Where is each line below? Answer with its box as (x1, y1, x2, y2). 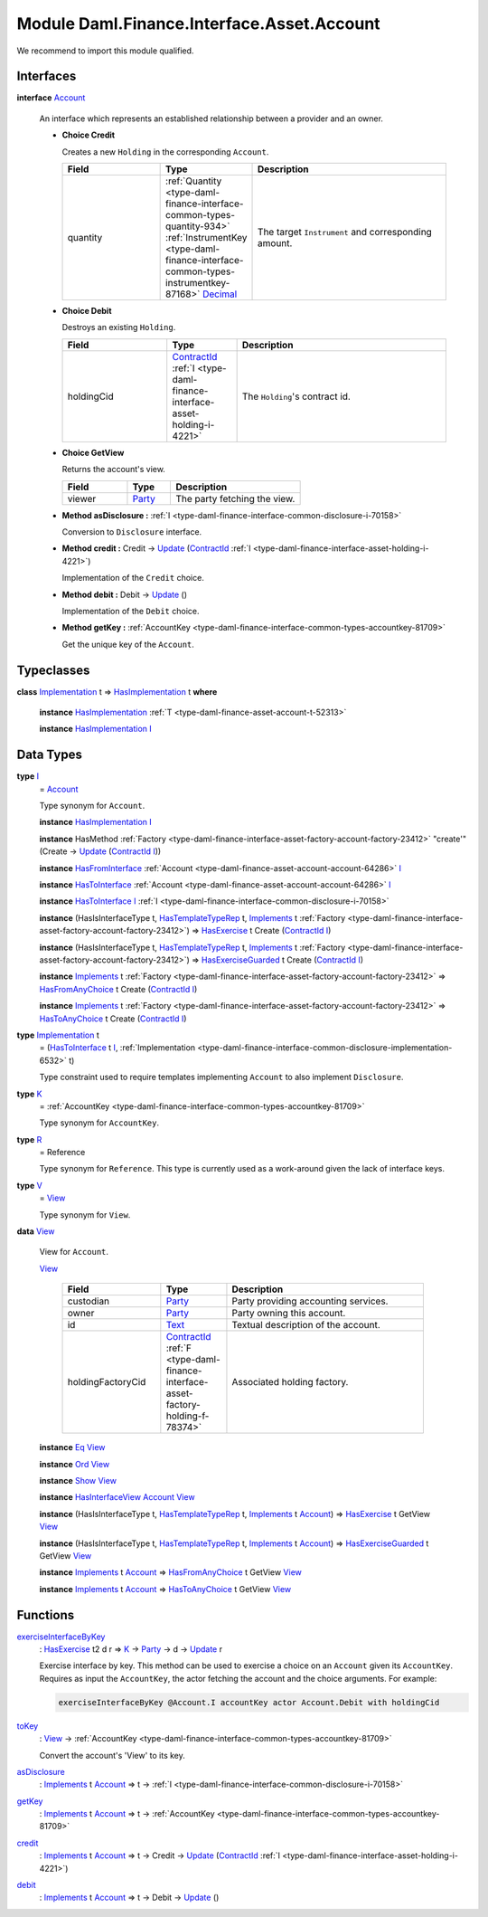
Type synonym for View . (39, 1209, 131, 1220)
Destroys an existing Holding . (61, 322, 176, 333)
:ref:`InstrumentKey (165, 232, 248, 244)
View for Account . (39, 1247, 108, 1257)
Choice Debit (61, 306, 112, 317)
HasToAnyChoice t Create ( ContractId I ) (39, 1013, 187, 1024)
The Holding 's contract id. (241, 390, 352, 403)
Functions (16, 1607, 75, 1623)
